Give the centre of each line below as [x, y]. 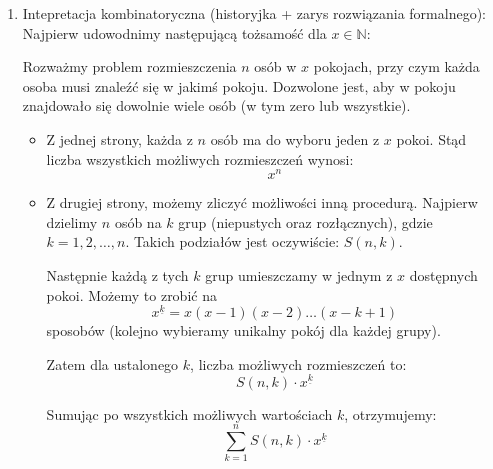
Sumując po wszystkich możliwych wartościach [189, 413]
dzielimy [72, 221]
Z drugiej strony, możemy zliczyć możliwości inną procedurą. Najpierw [262, 202]
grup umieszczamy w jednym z [299, 275]
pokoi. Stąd [431, 138]
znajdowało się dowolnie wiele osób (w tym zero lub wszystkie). [216, 105]
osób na [138, 221]
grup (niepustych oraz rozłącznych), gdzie [305, 221]
